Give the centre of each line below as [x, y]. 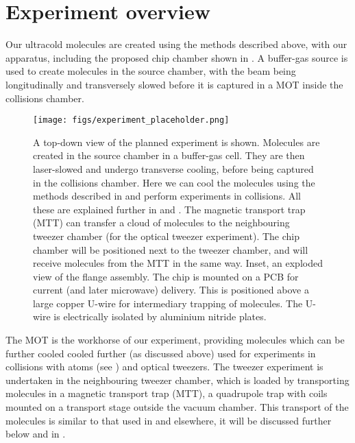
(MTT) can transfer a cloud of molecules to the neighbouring [161, 223]
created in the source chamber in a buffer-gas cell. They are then [169, 155]
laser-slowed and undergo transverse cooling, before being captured [173, 168]
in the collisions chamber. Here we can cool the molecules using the [174, 182]
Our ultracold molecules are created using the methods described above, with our [176, 44]
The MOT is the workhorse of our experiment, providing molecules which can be [175, 340]
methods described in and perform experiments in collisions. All [167, 196]
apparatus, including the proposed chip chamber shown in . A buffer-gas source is [177, 57]
